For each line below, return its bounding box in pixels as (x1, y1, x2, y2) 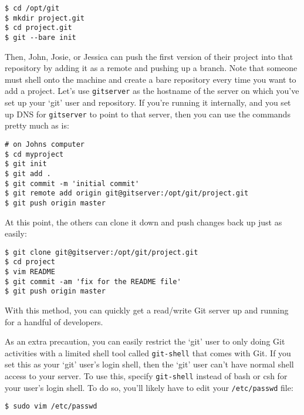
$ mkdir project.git (5, 14, 85, 22)
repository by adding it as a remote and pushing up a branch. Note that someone (5, 62, 298, 74)
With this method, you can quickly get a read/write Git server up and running (5, 303, 289, 316)
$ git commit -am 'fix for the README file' (5, 277, 181, 286)
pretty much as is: (5, 119, 69, 131)
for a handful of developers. (5, 315, 103, 328)
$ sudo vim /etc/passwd (5, 402, 97, 411)
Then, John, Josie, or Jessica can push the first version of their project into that (5, 50, 293, 62)
